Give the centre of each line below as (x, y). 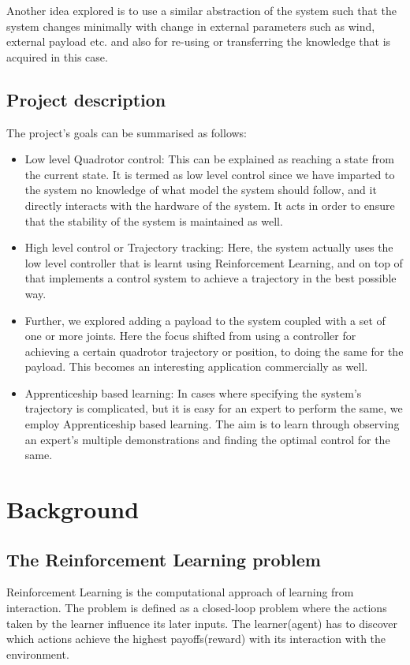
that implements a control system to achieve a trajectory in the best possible (211, 278)
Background (73, 509)
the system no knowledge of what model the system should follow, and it (201, 190)
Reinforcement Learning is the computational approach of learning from (180, 592)
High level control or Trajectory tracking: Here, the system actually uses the (209, 247)
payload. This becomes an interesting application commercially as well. (196, 366)
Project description (86, 99)
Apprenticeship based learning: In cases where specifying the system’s (193, 392)
